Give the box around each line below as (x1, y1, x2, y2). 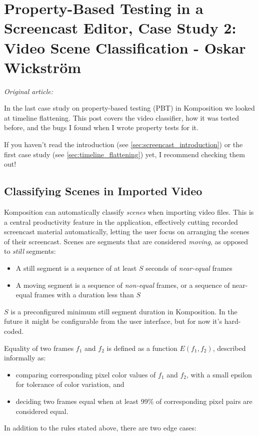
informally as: (4, 352, 46, 363)
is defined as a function (106, 342, 177, 353)
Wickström (4, 57, 81, 77)
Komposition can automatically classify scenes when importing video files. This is (4, 207, 254, 217)
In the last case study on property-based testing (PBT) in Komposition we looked (4, 103, 255, 113)
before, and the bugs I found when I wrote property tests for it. (4, 122, 198, 133)
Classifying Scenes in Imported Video (4, 183, 202, 199)
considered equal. (15, 405, 68, 416)
